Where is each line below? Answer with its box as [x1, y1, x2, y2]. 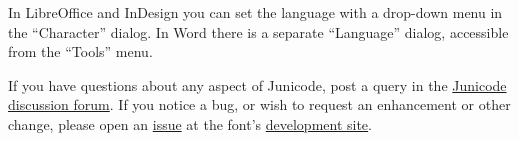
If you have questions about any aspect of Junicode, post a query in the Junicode [8, 74, 507, 95]
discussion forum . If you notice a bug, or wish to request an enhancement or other [8, 94, 511, 115]
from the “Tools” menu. [8, 41, 153, 62]
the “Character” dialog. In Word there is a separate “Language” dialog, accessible [8, 21, 509, 42]
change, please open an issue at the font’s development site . [8, 113, 372, 134]
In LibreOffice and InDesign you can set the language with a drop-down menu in [8, 2, 503, 22]
